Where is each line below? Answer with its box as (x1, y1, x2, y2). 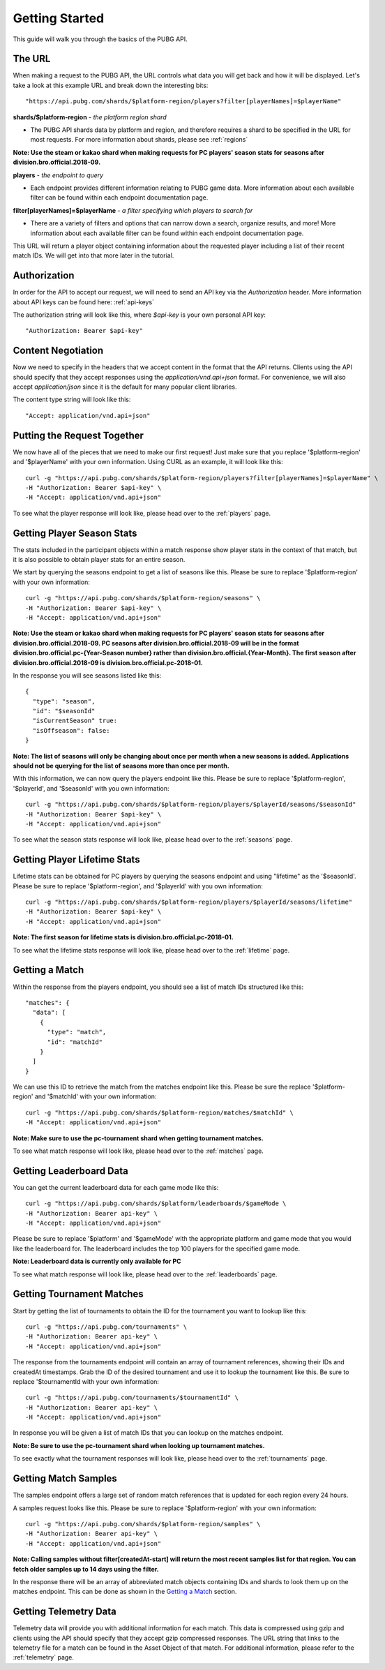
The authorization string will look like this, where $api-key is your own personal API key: (13, 311, 266, 319)
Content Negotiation (13, 345, 104, 357)
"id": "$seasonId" (32, 707, 96, 715)
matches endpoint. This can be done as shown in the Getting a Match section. (13, 1588, 237, 1596)
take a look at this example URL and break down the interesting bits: (13, 81, 209, 89)
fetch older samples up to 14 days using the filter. (13, 1565, 160, 1573)
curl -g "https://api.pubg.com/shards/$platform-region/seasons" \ (25, 594, 261, 602)
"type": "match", (47, 1028, 107, 1036)
